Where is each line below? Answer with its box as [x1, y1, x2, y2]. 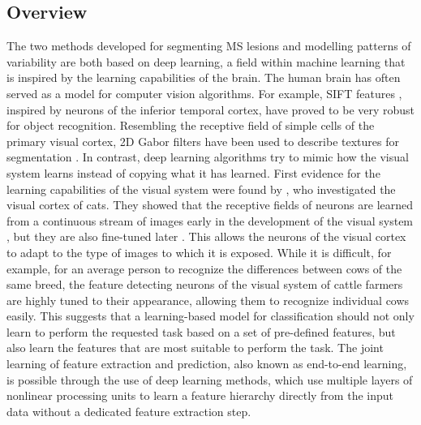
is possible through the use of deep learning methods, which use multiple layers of [6, 371, 413, 388]
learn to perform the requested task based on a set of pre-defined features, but [6, 323, 396, 340]
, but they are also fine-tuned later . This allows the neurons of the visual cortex [6, 228, 406, 245]
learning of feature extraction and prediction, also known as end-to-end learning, [6, 355, 407, 372]
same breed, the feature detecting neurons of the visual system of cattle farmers [6, 276, 403, 293]
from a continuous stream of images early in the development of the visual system [6, 212, 414, 229]
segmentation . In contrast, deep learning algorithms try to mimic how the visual [6, 148, 409, 165]
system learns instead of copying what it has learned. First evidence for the [6, 164, 380, 181]
